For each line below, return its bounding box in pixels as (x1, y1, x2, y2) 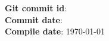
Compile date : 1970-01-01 (5, 25, 105, 37)
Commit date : (5, 13, 63, 26)
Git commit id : (5, 2, 67, 14)
